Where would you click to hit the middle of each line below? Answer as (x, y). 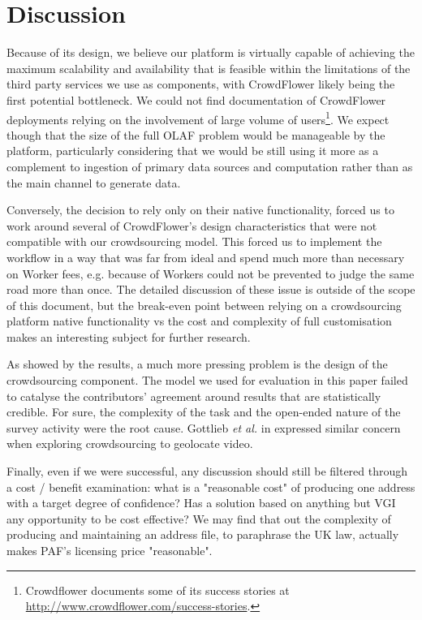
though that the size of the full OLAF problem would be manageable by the (196, 134)
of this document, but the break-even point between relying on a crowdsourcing (204, 305)
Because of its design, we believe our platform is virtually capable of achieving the (211, 52)
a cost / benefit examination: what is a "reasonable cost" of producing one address (211, 487)
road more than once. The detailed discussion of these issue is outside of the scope (211, 289)
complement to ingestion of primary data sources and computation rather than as (210, 166)
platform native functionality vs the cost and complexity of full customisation (199, 321)
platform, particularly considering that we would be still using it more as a (193, 151)
